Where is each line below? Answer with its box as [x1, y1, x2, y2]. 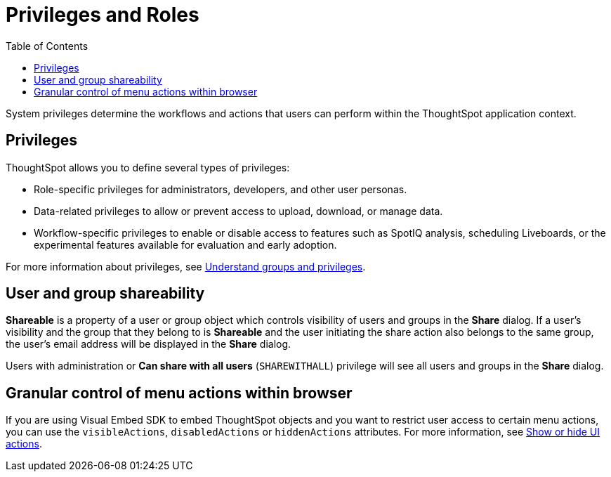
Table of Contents [6, 39, 88, 52]
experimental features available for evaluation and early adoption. [34, 238, 337, 251]
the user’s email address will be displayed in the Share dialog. [6, 338, 291, 351]
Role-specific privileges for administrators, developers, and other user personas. [34, 183, 407, 195]
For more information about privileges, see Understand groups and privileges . [6, 260, 366, 273]
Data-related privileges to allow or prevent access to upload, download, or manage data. [34, 204, 443, 217]
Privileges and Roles [6, 3, 199, 27]
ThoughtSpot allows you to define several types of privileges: [6, 161, 290, 174]
